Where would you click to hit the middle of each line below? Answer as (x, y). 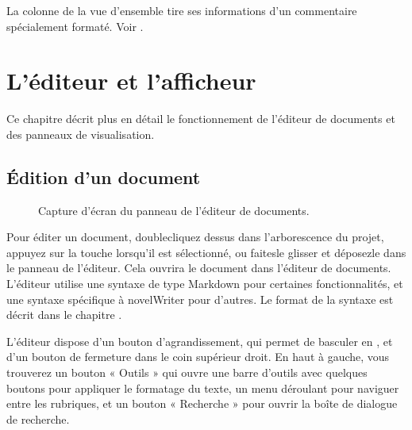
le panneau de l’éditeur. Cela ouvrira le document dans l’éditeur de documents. (199, 268)
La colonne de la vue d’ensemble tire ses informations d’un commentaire (182, 10)
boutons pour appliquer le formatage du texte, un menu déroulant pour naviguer (203, 388)
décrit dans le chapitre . (64, 315)
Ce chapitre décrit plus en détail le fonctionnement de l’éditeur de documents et (201, 119)
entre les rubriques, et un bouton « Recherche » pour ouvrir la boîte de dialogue (202, 403)
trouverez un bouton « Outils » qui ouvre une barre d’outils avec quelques (187, 372)
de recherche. (38, 418)
